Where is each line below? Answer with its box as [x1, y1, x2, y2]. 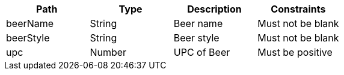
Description [187, 3, 242, 15]
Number [90, 46, 127, 58]
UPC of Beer [173, 46, 230, 58]
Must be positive [257, 46, 333, 58]
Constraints [271, 3, 326, 15]
